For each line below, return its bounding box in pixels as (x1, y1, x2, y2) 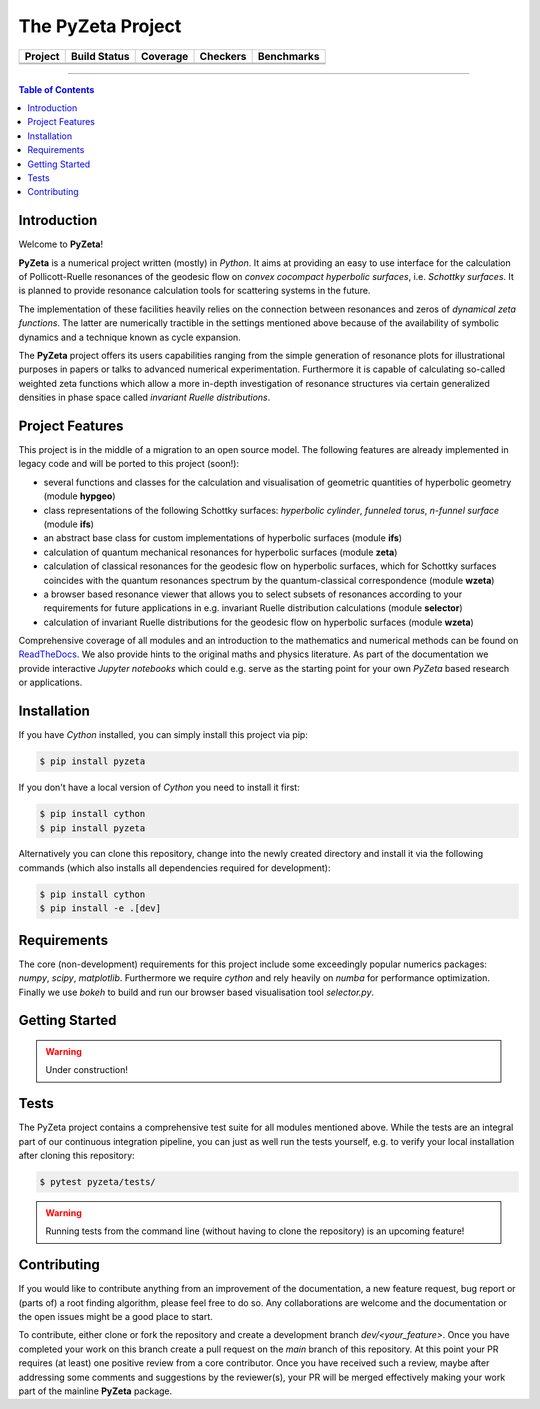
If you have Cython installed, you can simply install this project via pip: (18, 729, 309, 741)
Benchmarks (257, 49, 320, 63)
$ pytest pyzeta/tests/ (39, 1176, 157, 1187)
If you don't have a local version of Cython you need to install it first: (18, 781, 300, 794)
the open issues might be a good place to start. (18, 1311, 214, 1323)
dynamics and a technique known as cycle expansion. (18, 331, 242, 343)
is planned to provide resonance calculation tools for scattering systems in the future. (18, 285, 371, 297)
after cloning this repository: (18, 1150, 135, 1162)
